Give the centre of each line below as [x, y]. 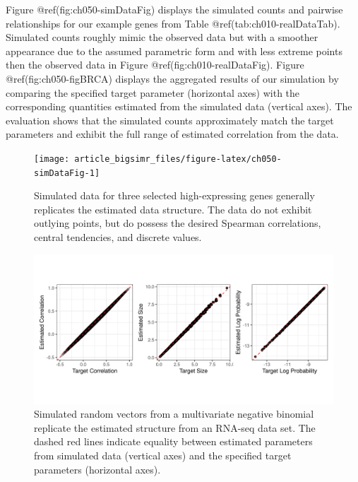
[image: [52, 159]
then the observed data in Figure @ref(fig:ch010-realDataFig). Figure [155, 65]
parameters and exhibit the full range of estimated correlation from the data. [172, 134]
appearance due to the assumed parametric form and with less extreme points [174, 51]
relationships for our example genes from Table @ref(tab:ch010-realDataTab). [173, 23]
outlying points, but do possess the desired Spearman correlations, [178, 223]
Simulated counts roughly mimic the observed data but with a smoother [162, 37]
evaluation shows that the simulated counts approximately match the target [170, 120]
